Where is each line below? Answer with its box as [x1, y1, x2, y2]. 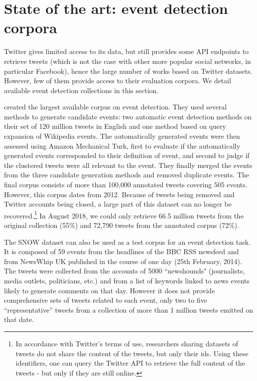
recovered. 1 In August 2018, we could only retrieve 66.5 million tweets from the [4, 209, 244, 220]
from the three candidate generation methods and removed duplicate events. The [4, 169, 249, 180]
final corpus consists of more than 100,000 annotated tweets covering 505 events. [4, 179, 248, 190]
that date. [4, 314, 34, 325]
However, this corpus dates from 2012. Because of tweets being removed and [4, 189, 235, 199]
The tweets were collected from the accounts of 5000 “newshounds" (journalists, [4, 266, 245, 276]
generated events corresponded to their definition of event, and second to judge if [4, 150, 250, 161]
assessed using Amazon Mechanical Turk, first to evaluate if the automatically [4, 140, 241, 151]
